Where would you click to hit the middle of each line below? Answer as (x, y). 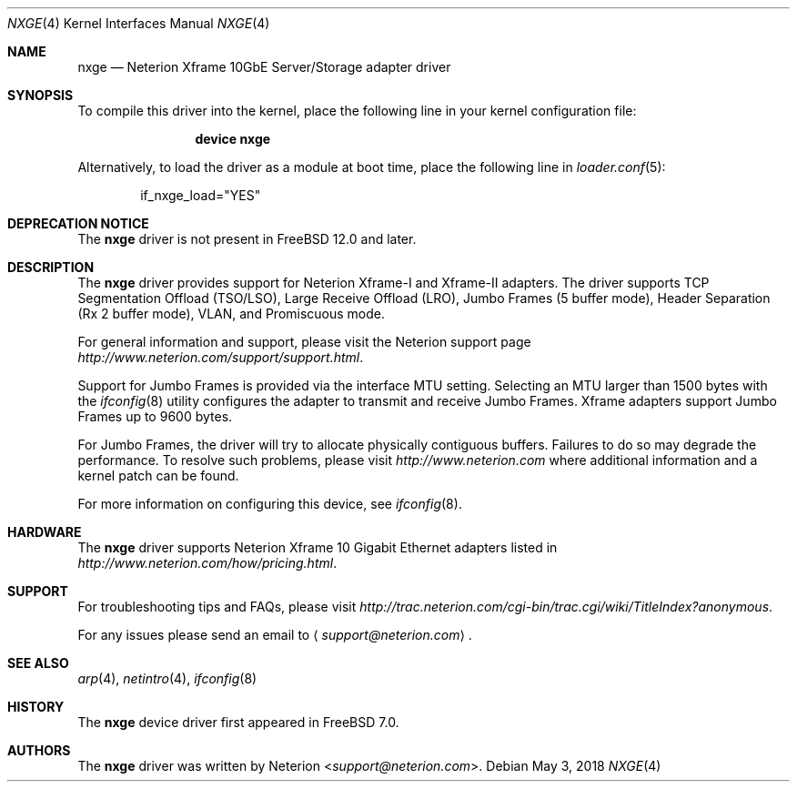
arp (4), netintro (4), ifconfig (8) (167, 678)
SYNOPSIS (40, 95)
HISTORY (36, 707)
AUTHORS (39, 750)
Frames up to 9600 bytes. (155, 416)
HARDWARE (45, 532)
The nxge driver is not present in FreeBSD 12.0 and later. (247, 239)
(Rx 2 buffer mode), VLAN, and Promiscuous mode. (232, 314)
